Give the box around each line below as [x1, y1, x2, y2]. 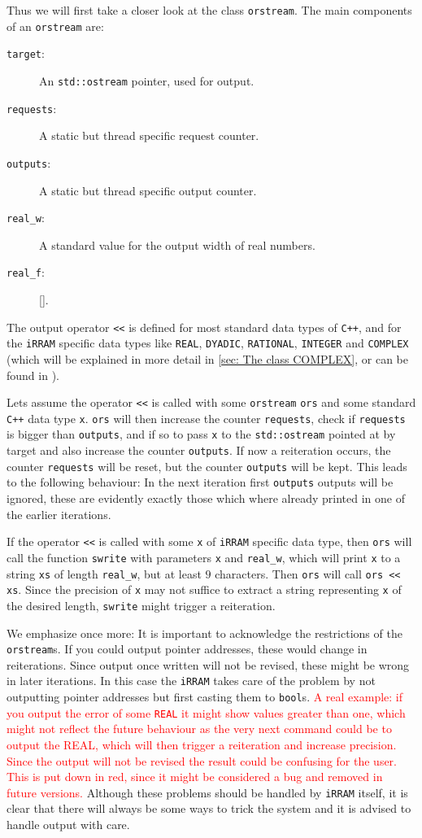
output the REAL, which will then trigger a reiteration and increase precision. [7, 735, 397, 753]
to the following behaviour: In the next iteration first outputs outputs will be [7, 474, 394, 491]
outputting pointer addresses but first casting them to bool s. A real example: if [7, 688, 402, 705]
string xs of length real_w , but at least [7, 565, 202, 582]
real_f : [7, 264, 45, 281]
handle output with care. [7, 815, 130, 832]
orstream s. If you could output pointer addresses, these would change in [7, 640, 368, 657]
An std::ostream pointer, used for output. [39, 72, 255, 89]
